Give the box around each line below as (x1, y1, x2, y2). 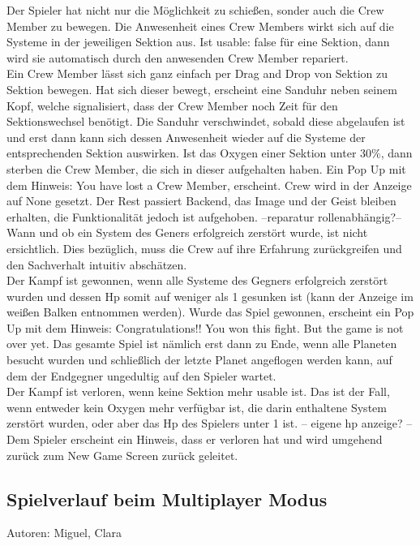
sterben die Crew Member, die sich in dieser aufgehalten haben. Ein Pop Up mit (6, 160, 406, 177)
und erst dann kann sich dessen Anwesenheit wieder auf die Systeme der (6, 128, 366, 145)
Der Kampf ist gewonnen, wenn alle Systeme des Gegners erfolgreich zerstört (6, 272, 388, 289)
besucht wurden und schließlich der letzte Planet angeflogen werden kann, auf (6, 351, 392, 368)
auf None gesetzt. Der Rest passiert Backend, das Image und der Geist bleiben (6, 192, 396, 209)
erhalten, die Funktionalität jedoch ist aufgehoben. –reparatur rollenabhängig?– (6, 208, 402, 225)
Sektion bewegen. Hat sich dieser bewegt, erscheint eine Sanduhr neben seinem (6, 80, 397, 97)
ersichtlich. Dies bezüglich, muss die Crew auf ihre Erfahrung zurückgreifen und (6, 239, 402, 256)
